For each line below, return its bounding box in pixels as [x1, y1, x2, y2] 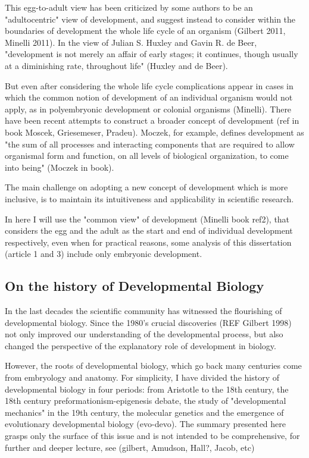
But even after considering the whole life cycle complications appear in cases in [5, 79, 294, 92]
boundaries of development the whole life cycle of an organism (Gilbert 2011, [5, 24, 286, 37]
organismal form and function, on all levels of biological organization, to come [5, 149, 289, 162]
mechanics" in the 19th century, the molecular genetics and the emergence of [5, 406, 284, 418]
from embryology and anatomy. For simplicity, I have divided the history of [5, 371, 279, 384]
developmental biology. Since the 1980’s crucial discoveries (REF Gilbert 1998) [5, 316, 292, 328]
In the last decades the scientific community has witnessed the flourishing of [5, 305, 282, 317]
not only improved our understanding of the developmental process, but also [5, 328, 283, 340]
